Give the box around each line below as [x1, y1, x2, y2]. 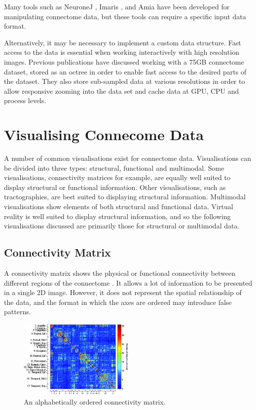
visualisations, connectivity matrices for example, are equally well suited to [4, 172, 230, 183]
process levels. [4, 95, 46, 106]
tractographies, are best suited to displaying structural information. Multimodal [4, 191, 246, 202]
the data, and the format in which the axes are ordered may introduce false [4, 297, 232, 307]
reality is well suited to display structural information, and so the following [4, 211, 231, 221]
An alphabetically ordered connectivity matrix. [24, 396, 166, 407]
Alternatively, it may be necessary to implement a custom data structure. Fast [4, 37, 241, 47]
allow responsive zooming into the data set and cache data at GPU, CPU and [4, 85, 239, 96]
